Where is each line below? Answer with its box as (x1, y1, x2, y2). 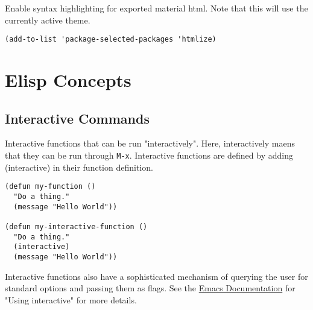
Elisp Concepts (5, 68, 131, 92)
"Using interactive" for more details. (5, 293, 137, 306)
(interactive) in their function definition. (5, 160, 153, 173)
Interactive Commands (5, 109, 150, 127)
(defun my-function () (5, 182, 96, 191)
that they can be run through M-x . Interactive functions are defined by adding (5, 149, 293, 162)
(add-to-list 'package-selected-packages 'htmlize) (5, 35, 217, 44)
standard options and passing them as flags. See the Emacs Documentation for (5, 282, 296, 294)
